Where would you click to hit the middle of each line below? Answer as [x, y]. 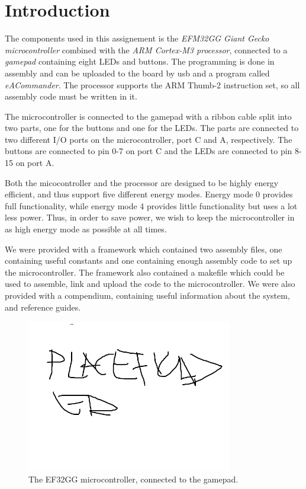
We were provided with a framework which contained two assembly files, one [144, 249]
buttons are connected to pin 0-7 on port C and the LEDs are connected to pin [149, 151]
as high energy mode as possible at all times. [86, 229]
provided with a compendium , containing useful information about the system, [147, 295]
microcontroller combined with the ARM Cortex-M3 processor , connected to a [146, 49]
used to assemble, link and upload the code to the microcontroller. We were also [150, 284]
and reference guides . [43, 307]
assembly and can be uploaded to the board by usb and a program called [137, 73]
